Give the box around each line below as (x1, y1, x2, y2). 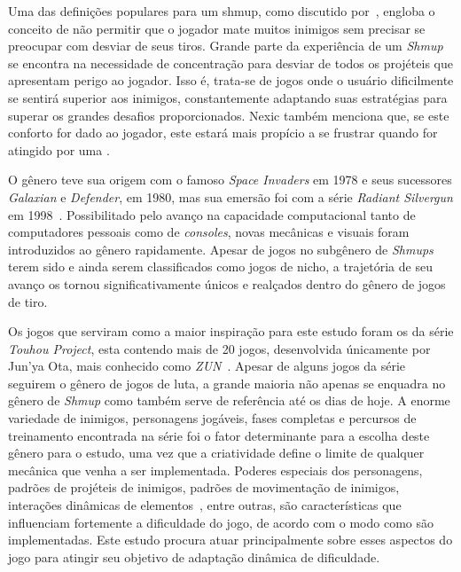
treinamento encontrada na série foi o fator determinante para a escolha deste (8, 426, 430, 444)
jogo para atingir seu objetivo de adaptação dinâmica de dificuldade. (8, 547, 380, 566)
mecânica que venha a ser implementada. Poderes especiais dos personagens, (8, 460, 423, 479)
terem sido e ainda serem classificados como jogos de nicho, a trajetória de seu (8, 257, 433, 276)
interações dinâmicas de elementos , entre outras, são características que (8, 496, 402, 514)
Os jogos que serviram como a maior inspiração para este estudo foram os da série (8, 322, 454, 341)
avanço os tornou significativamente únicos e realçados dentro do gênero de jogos (8, 274, 446, 293)
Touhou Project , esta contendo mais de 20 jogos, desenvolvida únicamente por (8, 339, 431, 357)
